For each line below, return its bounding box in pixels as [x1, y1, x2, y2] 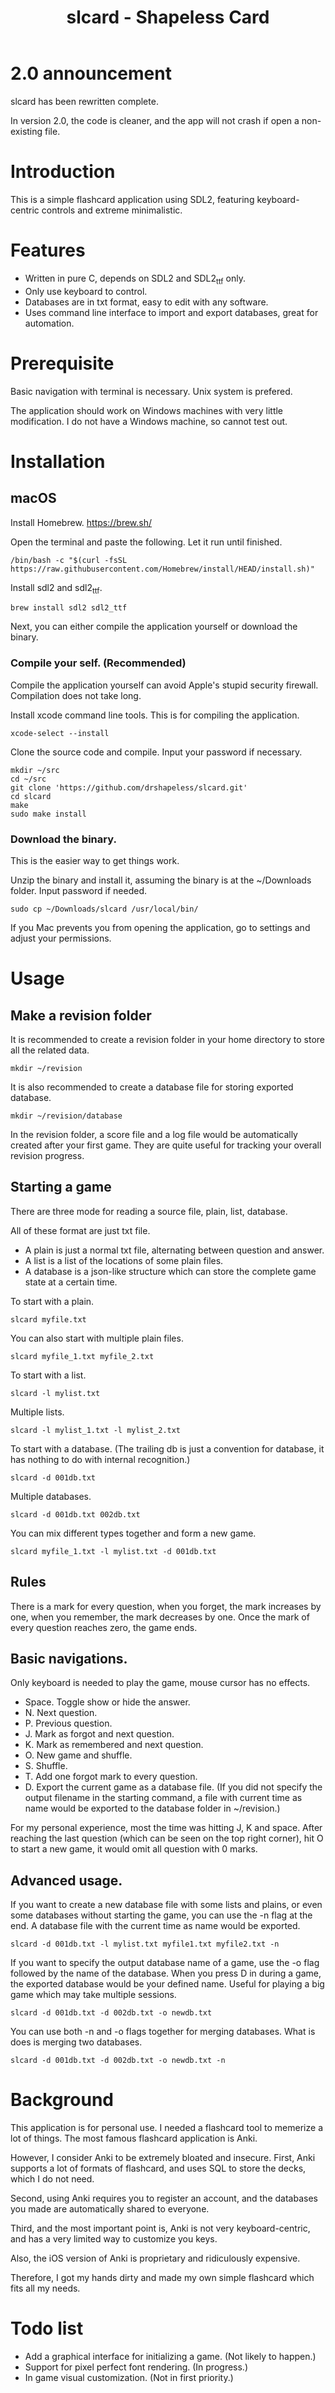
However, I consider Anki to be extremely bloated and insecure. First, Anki [10, 2152, 316, 2164]
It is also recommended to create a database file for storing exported [10, 1081, 294, 1093]
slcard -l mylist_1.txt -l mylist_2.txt [10, 1425, 182, 1435]
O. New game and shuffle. [24, 1749, 133, 1761]
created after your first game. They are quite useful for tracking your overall [10, 1139, 322, 1151]
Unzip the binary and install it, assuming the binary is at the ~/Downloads [10, 874, 312, 886]
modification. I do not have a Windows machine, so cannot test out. [10, 415, 288, 427]
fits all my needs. [10, 2282, 81, 2295]
